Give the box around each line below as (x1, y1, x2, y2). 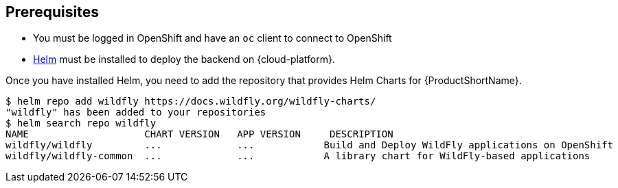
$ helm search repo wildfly (5, 118, 157, 129)
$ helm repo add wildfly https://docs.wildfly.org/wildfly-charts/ (5, 96, 376, 107)
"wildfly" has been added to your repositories (5, 107, 266, 118)
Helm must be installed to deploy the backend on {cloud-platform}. (33, 53, 336, 66)
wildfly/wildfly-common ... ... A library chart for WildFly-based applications (5, 150, 591, 162)
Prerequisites (5, 3, 99, 21)
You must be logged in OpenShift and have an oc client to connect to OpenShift (33, 32, 392, 44)
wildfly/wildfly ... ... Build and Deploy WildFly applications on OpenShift (5, 139, 614, 151)
